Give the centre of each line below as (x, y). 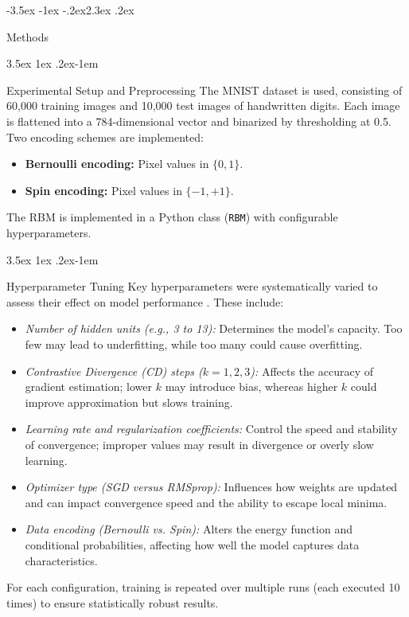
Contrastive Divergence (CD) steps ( (114, 371)
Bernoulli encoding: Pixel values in (117, 164)
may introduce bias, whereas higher (251, 387)
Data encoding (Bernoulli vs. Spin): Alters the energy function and (189, 529)
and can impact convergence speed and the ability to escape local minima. (206, 502)
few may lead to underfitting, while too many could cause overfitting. (194, 344)
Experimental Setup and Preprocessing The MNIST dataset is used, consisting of (204, 90)
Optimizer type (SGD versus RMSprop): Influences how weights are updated (211, 487)
